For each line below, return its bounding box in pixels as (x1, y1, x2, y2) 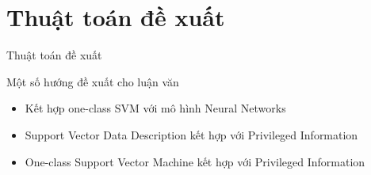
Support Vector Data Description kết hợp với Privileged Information (25, 126, 358, 143)
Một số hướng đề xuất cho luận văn (6, 73, 179, 89)
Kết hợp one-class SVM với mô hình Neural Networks (25, 100, 286, 116)
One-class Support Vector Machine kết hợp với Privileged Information (25, 153, 365, 169)
